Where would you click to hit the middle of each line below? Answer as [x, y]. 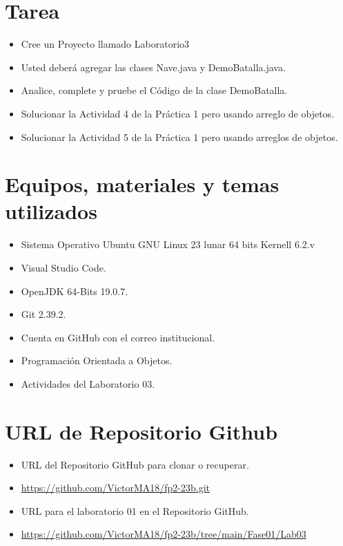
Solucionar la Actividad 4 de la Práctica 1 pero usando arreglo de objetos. [178, 113]
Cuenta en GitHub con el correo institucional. [118, 337]
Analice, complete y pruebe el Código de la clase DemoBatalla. [154, 90]
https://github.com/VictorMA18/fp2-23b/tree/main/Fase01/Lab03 [164, 534]
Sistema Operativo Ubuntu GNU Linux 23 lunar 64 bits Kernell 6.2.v [168, 244]
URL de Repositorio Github [141, 431]
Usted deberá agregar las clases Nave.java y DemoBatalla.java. [153, 67]
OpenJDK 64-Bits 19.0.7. [75, 291]
